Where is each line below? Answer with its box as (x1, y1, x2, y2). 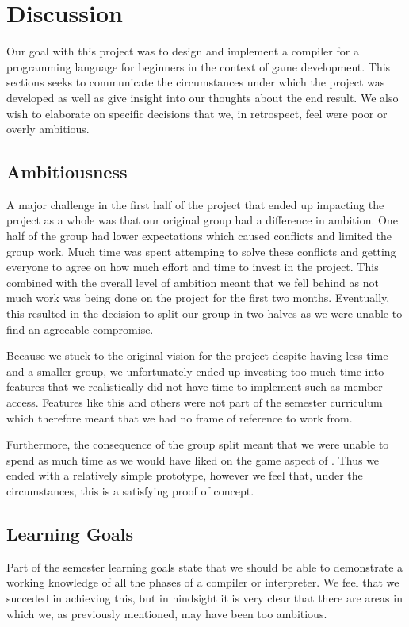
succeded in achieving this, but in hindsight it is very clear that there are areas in (6, 589, 403, 606)
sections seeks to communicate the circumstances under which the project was (6, 74, 385, 90)
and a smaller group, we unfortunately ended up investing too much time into (6, 362, 384, 379)
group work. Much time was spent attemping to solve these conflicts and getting (6, 243, 396, 259)
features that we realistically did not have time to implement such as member (6, 378, 383, 395)
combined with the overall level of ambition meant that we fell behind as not (6, 273, 379, 290)
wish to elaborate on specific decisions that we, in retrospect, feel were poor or (6, 105, 388, 121)
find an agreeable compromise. (6, 320, 154, 337)
